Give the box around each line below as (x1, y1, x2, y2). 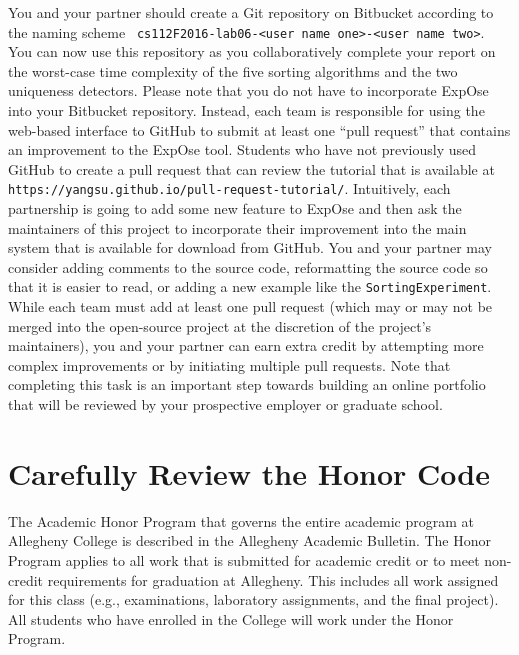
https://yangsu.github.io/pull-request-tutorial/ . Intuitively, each (8, 178, 451, 199)
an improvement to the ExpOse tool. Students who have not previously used (8, 139, 477, 160)
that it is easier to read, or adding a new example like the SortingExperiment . (8, 276, 492, 297)
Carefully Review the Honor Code (8, 452, 490, 493)
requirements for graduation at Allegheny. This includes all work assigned (47, 569, 499, 590)
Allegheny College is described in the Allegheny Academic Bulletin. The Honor (8, 530, 492, 551)
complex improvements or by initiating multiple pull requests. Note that (8, 354, 451, 375)
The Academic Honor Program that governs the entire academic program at (8, 510, 475, 531)
